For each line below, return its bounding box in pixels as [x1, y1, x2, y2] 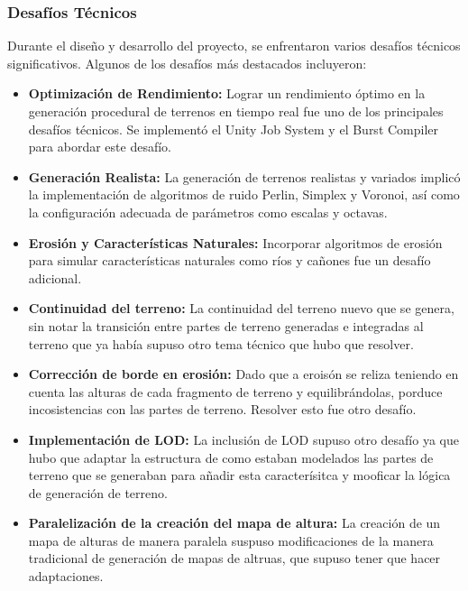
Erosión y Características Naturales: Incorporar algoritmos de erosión [28, 233, 443, 252]
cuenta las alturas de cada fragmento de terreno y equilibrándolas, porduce [28, 382, 443, 401]
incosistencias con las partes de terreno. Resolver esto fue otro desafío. [28, 400, 417, 419]
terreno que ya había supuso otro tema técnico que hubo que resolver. [28, 334, 414, 353]
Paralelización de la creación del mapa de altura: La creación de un [28, 513, 441, 532]
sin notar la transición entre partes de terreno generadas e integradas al [28, 316, 424, 335]
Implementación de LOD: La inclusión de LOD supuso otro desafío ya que [28, 429, 459, 448]
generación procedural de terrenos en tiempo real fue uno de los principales [28, 102, 444, 120]
